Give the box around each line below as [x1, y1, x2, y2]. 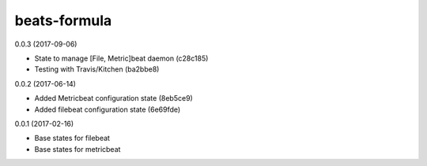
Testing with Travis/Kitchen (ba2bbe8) [34, 65, 160, 74]
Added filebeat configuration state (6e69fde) [34, 105, 181, 114]
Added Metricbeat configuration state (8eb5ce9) [34, 94, 193, 103]
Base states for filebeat [34, 134, 111, 143]
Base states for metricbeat [34, 144, 121, 153]
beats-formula [14, 12, 112, 29]
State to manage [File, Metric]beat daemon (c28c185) [34, 53, 209, 63]
